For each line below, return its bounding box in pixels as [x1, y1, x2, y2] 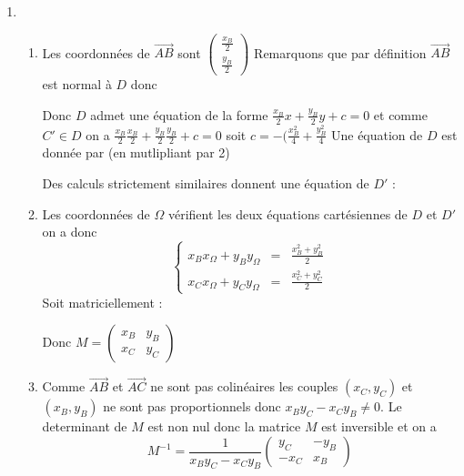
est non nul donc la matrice [147, 417, 301, 436]
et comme [373, 105, 428, 124]
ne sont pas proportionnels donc [103, 397, 281, 416]
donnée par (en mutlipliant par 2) [42, 143, 230, 162]
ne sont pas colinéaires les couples [150, 377, 338, 396]
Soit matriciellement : [42, 292, 163, 311]
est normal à [42, 75, 112, 94]
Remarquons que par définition [254, 43, 427, 62]
